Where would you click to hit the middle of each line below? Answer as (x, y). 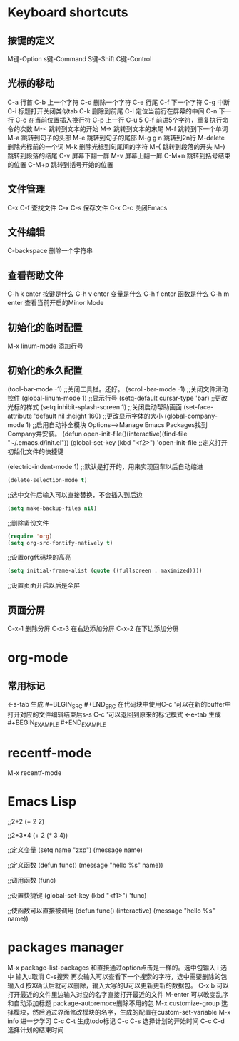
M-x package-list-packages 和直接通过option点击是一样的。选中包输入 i (113, 968)
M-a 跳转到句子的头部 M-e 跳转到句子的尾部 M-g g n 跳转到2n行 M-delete (116, 138)
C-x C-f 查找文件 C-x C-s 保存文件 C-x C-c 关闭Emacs (87, 207)
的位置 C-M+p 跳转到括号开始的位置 (61, 164)
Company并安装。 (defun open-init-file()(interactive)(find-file (97, 434)
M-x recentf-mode (35, 773)
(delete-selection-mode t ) (47, 480)
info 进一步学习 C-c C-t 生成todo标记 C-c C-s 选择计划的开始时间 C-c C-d (116, 1021)
